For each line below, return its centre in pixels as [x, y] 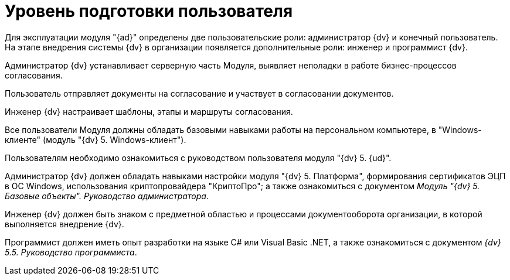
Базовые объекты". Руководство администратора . [107, 196]
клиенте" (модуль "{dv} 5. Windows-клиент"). [96, 139]
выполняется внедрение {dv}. [64, 224]
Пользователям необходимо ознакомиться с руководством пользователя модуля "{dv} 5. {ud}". [198, 158]
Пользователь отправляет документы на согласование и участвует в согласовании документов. [199, 93]
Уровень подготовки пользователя [149, 11]
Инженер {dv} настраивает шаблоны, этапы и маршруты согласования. [149, 111]
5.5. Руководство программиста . [71, 252]
